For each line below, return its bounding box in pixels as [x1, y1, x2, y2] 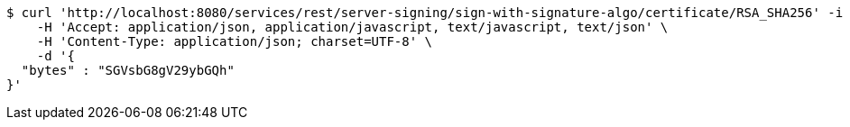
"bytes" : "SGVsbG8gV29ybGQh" [21, 63, 235, 77]
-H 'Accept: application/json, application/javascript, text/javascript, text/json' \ [36, 20, 669, 34]
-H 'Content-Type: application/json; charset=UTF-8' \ [36, 34, 433, 49]
